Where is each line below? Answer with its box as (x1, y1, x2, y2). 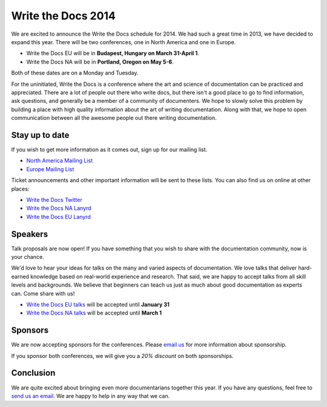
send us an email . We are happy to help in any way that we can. (11, 392, 170, 399)
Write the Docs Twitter (26, 196, 82, 203)
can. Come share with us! (11, 290, 75, 297)
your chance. (11, 253, 45, 260)
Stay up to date (11, 130, 70, 140)
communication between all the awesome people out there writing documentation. (11, 114, 217, 122)
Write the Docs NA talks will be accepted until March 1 (26, 309, 162, 317)
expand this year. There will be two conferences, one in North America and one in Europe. (11, 38, 236, 45)
